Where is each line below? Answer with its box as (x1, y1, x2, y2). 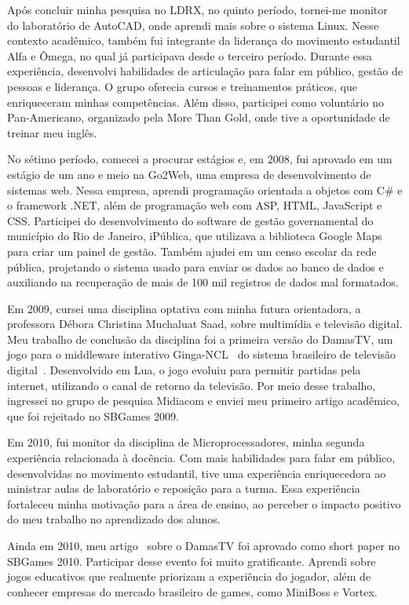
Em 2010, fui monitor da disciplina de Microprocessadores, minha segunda (7, 434, 365, 450)
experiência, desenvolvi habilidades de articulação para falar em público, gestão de (7, 63, 404, 79)
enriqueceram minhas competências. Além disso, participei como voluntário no (7, 93, 384, 110)
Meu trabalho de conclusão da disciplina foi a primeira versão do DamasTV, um (7, 330, 393, 347)
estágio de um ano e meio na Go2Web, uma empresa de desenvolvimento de (7, 166, 371, 182)
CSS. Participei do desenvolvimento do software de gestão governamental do (7, 212, 374, 228)
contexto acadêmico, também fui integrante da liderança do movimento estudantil (7, 32, 400, 49)
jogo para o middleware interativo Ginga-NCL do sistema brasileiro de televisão (7, 346, 396, 363)
